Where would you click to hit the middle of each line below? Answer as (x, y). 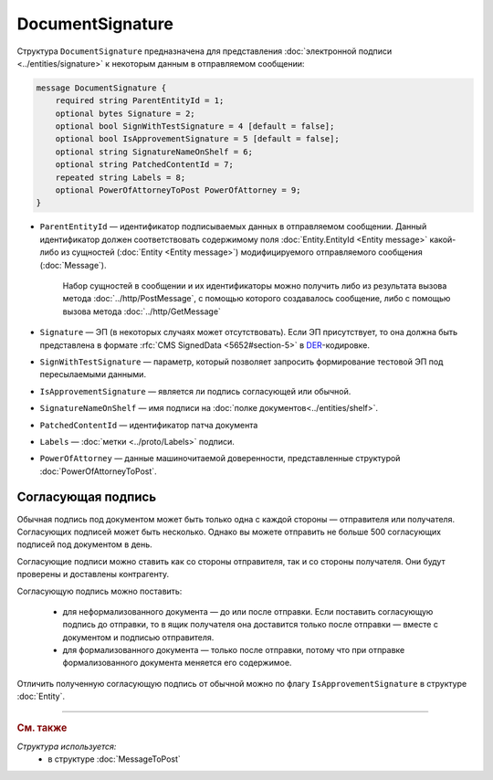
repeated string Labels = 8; (121, 177)
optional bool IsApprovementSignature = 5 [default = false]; (197, 139)
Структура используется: (67, 746)
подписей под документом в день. (84, 544)
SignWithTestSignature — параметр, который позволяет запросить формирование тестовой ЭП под (241, 362)
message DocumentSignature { (101, 88)
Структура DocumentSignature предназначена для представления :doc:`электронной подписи (205, 51)
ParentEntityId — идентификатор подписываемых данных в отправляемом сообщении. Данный (233, 227)
